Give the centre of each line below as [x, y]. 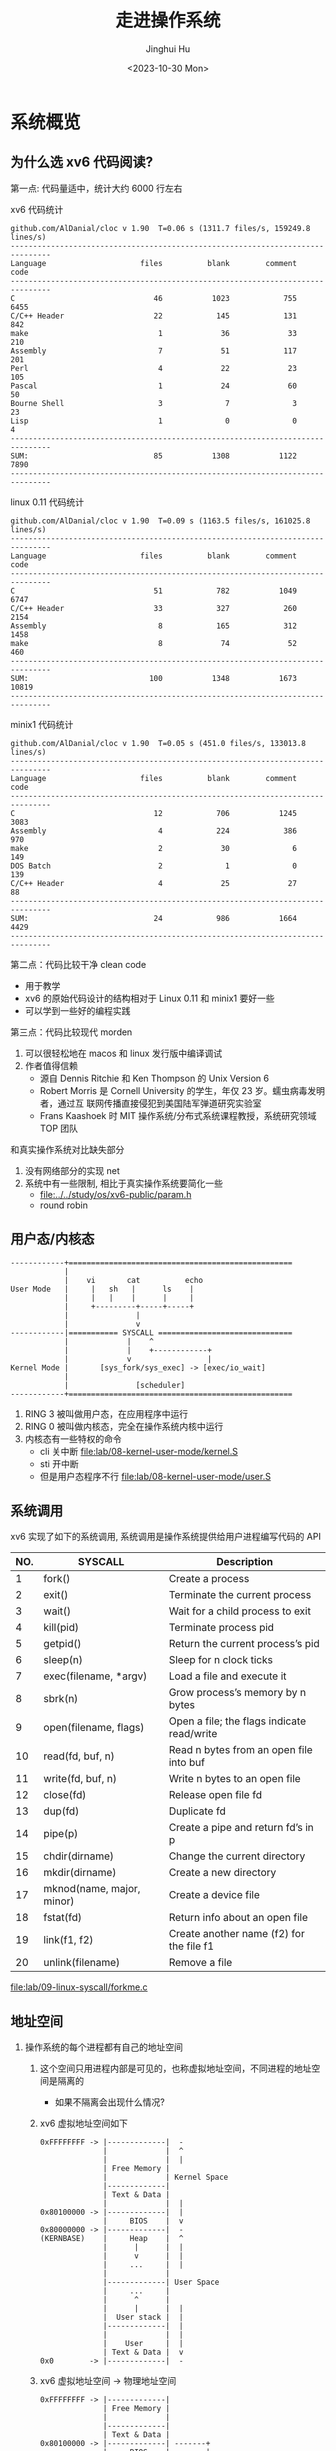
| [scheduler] [124, 1385]
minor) [59, 1901]
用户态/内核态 [52, 1239]
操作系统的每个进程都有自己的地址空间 [103, 2047]
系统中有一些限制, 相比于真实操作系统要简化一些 [123, 1183]
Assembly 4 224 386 [154, 831]
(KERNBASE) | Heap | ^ [111, 2239]
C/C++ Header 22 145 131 [154, 316]
